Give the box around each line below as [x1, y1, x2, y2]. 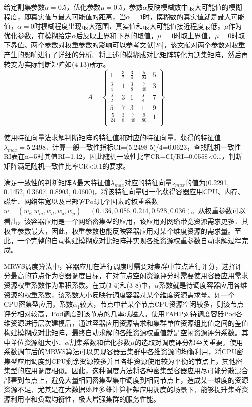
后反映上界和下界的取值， [76, 30, 157, 40]
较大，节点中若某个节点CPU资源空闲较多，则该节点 [79, 299, 244, 309]
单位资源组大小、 [10, 337, 65, 347]
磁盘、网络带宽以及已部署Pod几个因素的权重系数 [4, 196, 158, 206]
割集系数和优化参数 [69, 337, 130, 347]
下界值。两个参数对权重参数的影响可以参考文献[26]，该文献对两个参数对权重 [4, 40, 245, 50]
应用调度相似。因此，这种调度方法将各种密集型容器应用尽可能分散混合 [24, 365, 248, 376]
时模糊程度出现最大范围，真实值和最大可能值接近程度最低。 [34, 21, 224, 31]
